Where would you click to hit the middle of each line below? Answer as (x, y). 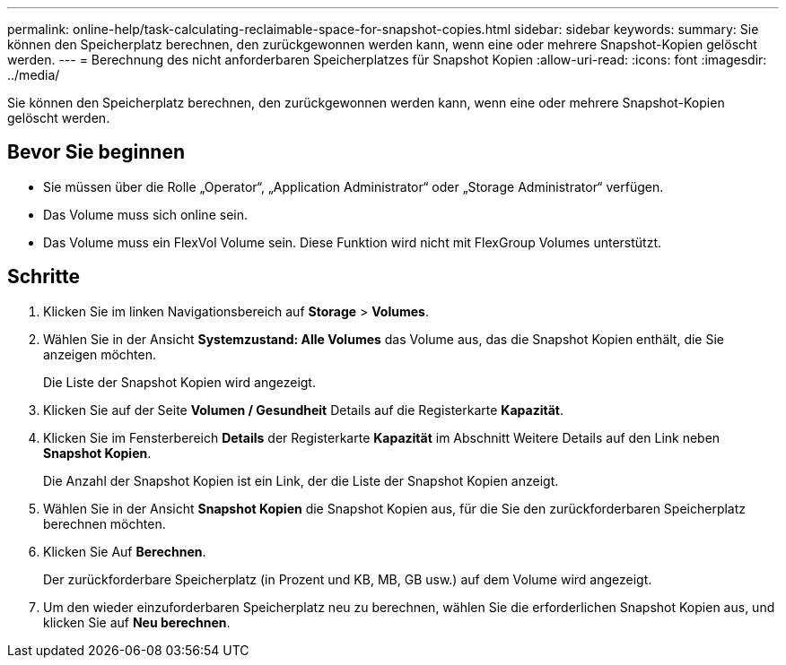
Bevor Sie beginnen (96, 152)
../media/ (34, 75)
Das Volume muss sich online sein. (145, 214)
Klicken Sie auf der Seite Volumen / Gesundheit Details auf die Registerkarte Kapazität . (303, 410)
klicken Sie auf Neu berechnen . (137, 622)
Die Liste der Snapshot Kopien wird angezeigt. (179, 382)
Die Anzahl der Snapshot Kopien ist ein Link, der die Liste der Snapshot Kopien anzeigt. (301, 480)
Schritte (44, 277)
